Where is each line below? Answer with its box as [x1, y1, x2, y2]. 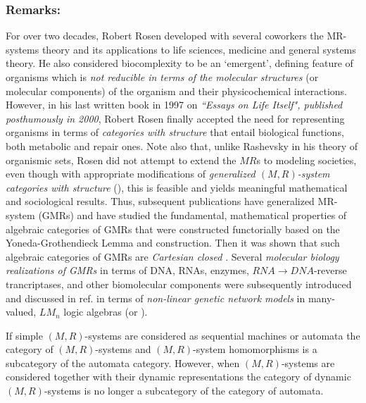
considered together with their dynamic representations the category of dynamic [6, 369, 351, 384]
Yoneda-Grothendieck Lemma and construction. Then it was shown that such [6, 235, 340, 250]
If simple [6, 328, 43, 342]
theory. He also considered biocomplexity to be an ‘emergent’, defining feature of [6, 56, 353, 70]
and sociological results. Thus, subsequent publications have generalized [6, 194, 315, 209]
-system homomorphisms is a [193, 342, 317, 356]
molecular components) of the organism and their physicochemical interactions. [6, 83, 348, 98]
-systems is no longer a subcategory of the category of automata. [44, 383, 324, 398]
